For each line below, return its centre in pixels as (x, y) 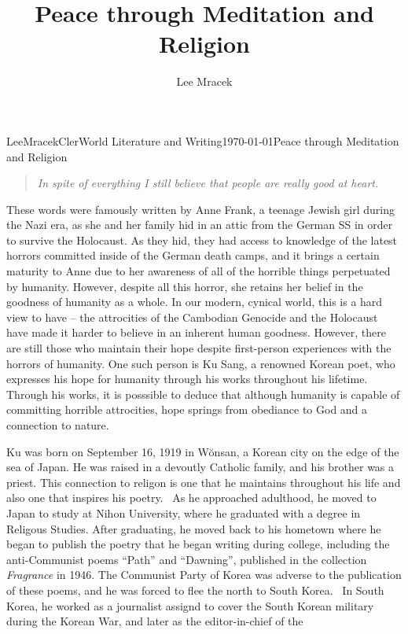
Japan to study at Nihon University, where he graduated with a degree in (184, 512)
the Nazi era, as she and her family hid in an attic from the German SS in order (200, 225)
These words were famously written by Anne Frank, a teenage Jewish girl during (201, 209)
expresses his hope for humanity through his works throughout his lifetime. (187, 379)
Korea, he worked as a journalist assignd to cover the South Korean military (190, 605)
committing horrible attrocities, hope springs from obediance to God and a (187, 409)
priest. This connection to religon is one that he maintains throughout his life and (204, 482)
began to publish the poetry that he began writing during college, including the (198, 544)
